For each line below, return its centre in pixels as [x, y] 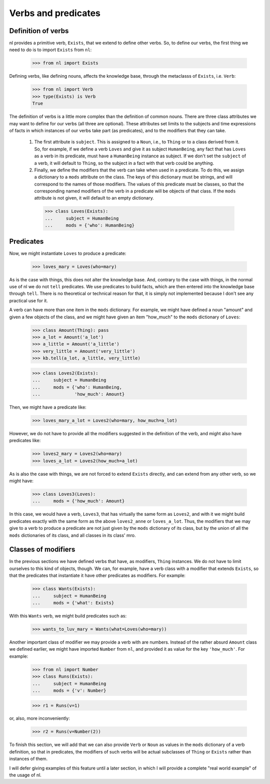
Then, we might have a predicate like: [48, 407]
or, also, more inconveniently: [39, 718]
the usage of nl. [25, 775]
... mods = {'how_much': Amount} [78, 501]
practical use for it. [29, 300]
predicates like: [25, 441]
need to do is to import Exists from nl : [50, 50]
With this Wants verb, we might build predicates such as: [68, 616]
